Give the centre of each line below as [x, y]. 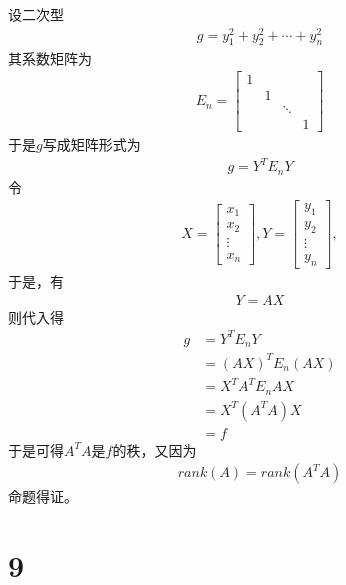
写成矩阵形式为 [91, 144]
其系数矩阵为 [50, 57]
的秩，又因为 [154, 449]
